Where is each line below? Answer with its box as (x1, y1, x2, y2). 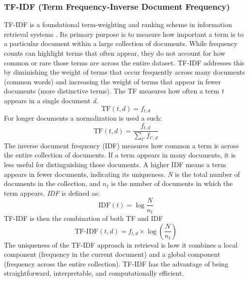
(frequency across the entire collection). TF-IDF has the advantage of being (4, 258, 228, 268)
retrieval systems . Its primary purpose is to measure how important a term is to (4, 29, 244, 39)
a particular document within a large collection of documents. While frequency (4, 38, 238, 48)
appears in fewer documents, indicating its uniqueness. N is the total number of (4, 169, 240, 179)
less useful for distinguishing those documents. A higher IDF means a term (4, 159, 226, 170)
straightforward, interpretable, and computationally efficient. (4, 268, 184, 278)
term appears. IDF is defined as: (4, 187, 100, 198)
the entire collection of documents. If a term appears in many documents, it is (4, 150, 236, 160)
